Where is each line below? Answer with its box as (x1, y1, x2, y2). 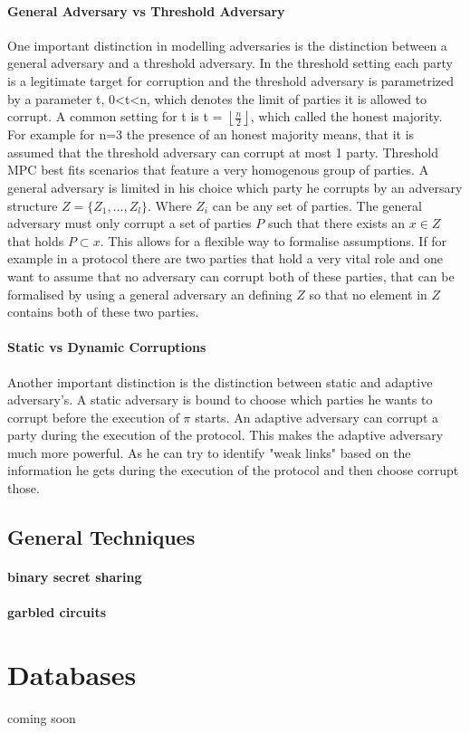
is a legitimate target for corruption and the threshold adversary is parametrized (7, 71, 455, 90)
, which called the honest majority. (250, 107, 443, 126)
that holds (7, 231, 64, 250)
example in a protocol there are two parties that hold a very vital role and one (7, 249, 443, 268)
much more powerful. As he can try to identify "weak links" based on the (7, 443, 411, 462)
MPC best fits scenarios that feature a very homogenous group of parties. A (7, 160, 429, 179)
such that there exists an (267, 214, 406, 233)
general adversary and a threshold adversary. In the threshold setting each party (7, 53, 453, 72)
